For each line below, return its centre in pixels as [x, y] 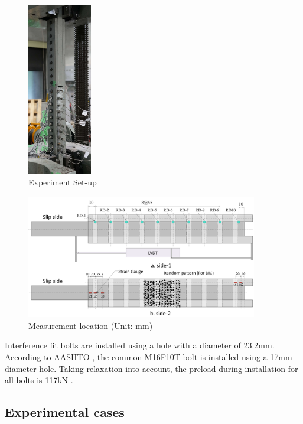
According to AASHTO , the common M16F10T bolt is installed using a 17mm [149, 356]
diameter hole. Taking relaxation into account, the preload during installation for [151, 368]
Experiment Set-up [63, 182]
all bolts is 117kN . [39, 380]
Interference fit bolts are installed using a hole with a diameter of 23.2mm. [140, 345]
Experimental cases [65, 412]
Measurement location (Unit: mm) [91, 325]
